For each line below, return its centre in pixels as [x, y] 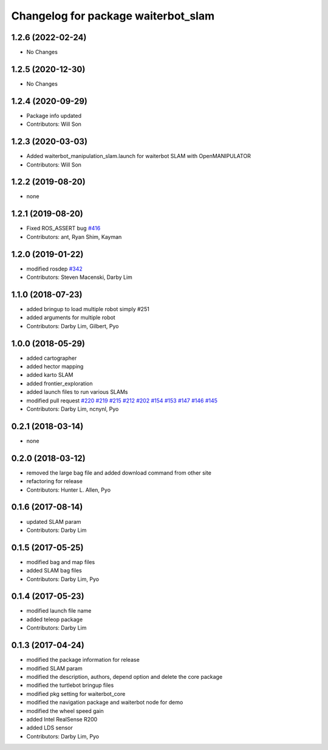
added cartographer [52, 358]
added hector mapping [55, 366]
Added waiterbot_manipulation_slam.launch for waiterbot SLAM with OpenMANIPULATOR [139, 156]
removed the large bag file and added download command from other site [119, 473]
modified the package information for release [83, 660]
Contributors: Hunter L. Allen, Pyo [69, 490]
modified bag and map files [61, 562]
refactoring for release [55, 481]
